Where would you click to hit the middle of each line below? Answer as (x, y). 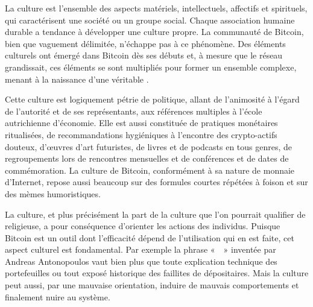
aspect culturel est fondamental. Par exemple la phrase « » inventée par (141, 249)
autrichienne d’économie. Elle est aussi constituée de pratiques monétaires (141, 123)
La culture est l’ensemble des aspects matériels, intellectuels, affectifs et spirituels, (156, 8)
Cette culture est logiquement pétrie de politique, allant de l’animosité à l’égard (152, 99)
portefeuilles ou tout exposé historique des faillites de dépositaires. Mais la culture (157, 273)
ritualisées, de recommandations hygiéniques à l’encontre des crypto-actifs (141, 134)
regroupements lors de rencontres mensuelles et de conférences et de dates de (147, 158)
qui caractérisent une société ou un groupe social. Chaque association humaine (150, 20)
